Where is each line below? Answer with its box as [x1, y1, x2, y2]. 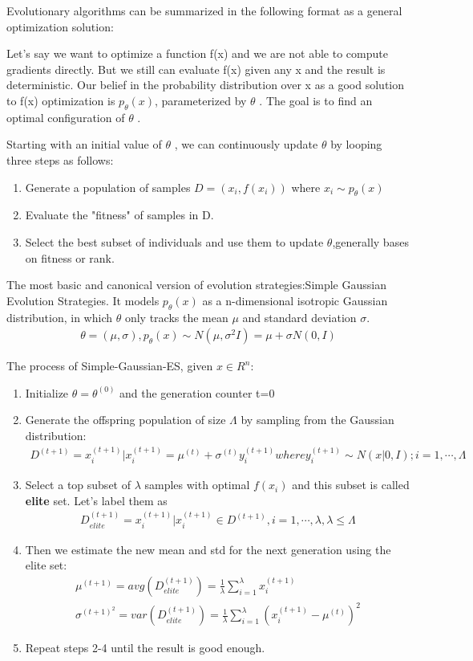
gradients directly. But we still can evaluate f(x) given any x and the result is [6, 60, 386, 77]
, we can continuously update [174, 136, 318, 153]
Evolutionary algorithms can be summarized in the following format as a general [6, 2, 402, 18]
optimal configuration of [6, 108, 125, 125]
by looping [330, 136, 382, 153]
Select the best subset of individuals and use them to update [25, 233, 324, 250]
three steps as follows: [6, 151, 114, 168]
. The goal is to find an [259, 92, 373, 108]
